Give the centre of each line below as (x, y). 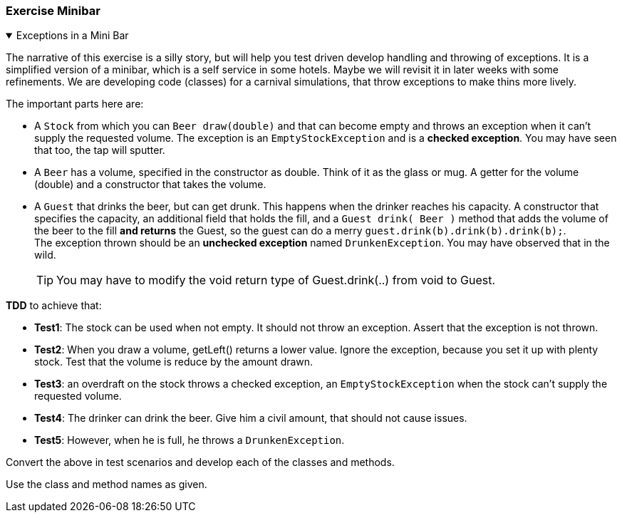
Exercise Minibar (53, 11)
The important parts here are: (75, 104)
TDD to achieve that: (54, 306)
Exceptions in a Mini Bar (72, 36)
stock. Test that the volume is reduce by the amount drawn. (174, 362)
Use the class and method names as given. (107, 485)
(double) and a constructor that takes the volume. (150, 185)
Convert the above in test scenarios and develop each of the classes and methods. (200, 462)
